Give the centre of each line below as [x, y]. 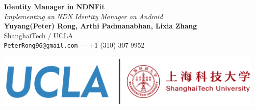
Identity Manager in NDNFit [54, 6]
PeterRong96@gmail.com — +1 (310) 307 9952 [74, 45]
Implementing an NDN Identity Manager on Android [83, 16]
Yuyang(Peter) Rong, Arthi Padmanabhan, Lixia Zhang [101, 26]
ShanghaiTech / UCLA [38, 35]
